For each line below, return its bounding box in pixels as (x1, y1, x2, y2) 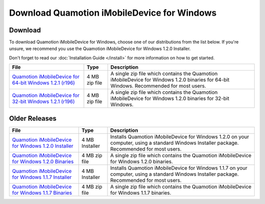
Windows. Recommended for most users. (110, 82, 206, 89)
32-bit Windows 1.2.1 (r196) (12, 98, 75, 105)
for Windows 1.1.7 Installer (12, 174, 72, 180)
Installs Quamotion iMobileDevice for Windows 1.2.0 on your (110, 133, 249, 140)
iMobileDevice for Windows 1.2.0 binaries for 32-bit (110, 95, 230, 102)
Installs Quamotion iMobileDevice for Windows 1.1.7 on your (110, 164, 248, 171)
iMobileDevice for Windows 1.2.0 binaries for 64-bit (110, 76, 230, 83)
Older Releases (9, 114, 56, 123)
